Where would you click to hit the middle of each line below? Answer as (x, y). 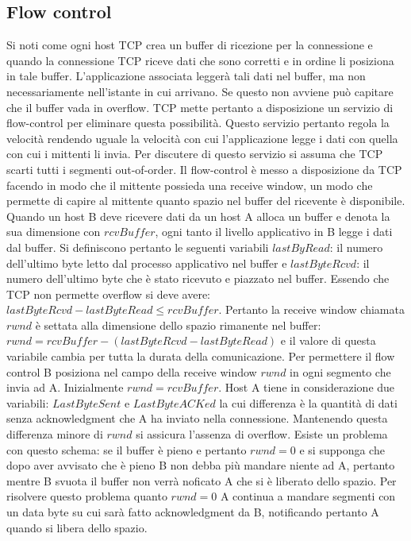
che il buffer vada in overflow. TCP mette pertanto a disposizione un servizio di (200, 107)
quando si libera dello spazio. (77, 527)
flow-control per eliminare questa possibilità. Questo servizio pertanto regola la (198, 123)
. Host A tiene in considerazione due (307, 387)
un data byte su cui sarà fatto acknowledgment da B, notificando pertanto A (193, 512)
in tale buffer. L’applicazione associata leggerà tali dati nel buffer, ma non (186, 76)
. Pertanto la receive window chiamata (311, 309)
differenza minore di (55, 434)
